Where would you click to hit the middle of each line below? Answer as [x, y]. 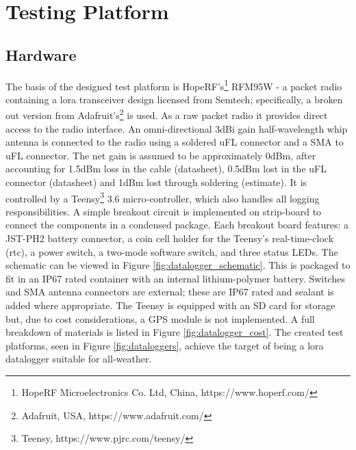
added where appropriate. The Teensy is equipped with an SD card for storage [170, 305]
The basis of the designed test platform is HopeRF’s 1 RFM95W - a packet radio [174, 85]
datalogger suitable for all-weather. [79, 359]
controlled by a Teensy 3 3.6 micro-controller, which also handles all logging [163, 197]
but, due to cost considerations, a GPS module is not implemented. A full [160, 318]
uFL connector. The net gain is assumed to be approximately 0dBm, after [161, 155]
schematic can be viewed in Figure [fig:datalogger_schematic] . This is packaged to [178, 265]
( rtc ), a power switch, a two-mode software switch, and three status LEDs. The [172, 251]
